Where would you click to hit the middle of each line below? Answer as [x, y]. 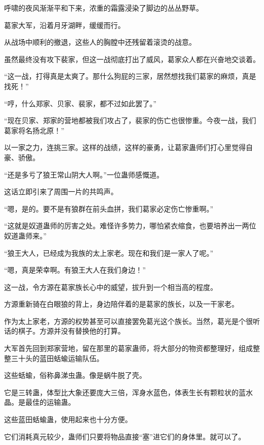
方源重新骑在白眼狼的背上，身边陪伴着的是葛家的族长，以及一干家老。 [121, 304]
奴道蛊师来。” [25, 235]
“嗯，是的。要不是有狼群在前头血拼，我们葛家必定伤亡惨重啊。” [109, 208]
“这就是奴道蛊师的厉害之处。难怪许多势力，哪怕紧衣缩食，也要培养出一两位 [130, 226]
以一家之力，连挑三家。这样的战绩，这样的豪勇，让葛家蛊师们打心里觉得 [125, 147]
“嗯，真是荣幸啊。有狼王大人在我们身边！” [75, 270]
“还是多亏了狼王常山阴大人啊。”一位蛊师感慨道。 [84, 174]
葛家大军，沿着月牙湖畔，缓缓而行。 [64, 25]
